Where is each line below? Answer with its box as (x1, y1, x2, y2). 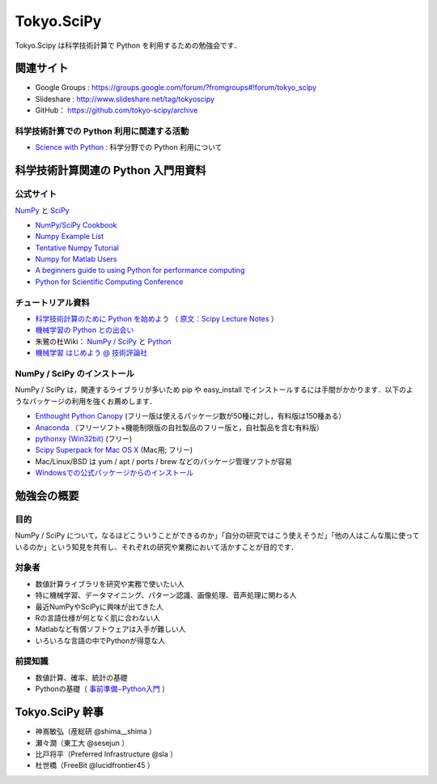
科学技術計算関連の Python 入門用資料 (15, 164, 206, 177)
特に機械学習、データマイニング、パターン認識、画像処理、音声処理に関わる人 (35, 590, 297, 600)
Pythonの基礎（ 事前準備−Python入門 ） (35, 684, 170, 694)
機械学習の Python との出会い (35, 325, 134, 335)
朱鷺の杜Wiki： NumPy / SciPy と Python (35, 336, 172, 346)
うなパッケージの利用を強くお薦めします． (15, 396, 157, 406)
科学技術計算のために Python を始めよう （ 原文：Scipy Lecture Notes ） (35, 314, 278, 324)
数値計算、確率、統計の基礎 (35, 672, 128, 682)
